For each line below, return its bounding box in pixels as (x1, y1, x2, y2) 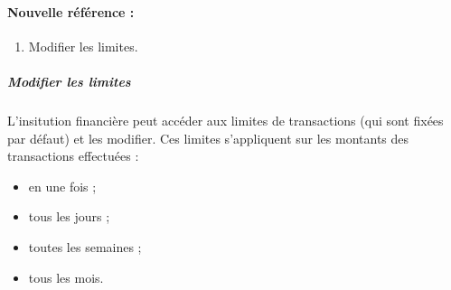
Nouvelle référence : (7, 2, 135, 21)
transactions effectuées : (7, 146, 139, 165)
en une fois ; (28, 176, 97, 195)
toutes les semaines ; (28, 237, 142, 256)
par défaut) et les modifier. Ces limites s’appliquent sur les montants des (7, 128, 409, 147)
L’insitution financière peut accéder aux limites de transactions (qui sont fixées (7, 110, 444, 129)
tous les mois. (28, 267, 104, 286)
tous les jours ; (28, 207, 110, 226)
